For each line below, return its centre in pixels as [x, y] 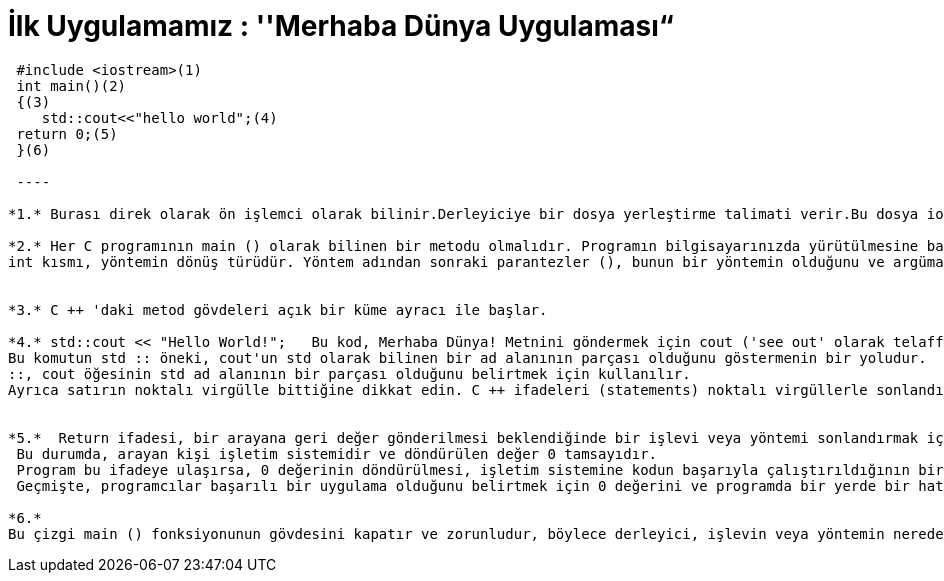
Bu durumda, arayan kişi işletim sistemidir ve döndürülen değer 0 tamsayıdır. [337, 453]
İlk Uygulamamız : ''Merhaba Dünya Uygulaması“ [341, 26]
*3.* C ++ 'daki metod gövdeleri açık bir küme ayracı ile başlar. [278, 309]
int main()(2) [71, 85]
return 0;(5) [67, 133]
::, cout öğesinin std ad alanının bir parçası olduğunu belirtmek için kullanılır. [349, 373]
